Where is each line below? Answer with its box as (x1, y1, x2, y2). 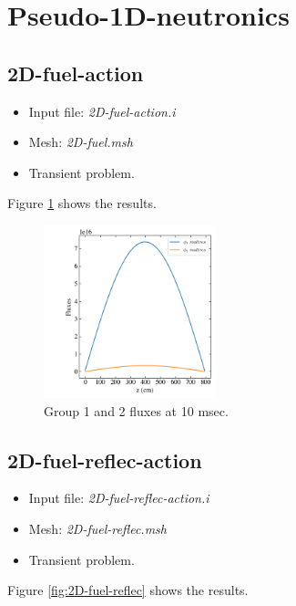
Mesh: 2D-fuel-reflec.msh (28, 518, 167, 538)
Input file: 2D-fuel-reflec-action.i (28, 488, 209, 507)
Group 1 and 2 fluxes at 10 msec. (44, 401, 229, 420)
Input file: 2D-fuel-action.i (28, 101, 176, 120)
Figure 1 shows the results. (7, 193, 157, 213)
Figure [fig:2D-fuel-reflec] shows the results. (7, 580, 249, 600)
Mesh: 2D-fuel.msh (28, 132, 133, 151)
